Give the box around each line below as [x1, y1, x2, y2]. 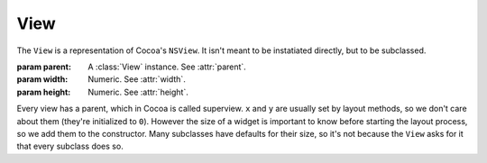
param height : [16, 86, 71, 97]
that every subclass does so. [16, 140, 124, 152]
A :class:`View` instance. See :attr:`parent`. [87, 61, 247, 72]
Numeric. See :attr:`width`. [87, 74, 187, 85]
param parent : [16, 61, 72, 72]
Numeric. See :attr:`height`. [87, 86, 188, 97]
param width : [16, 74, 69, 85]
